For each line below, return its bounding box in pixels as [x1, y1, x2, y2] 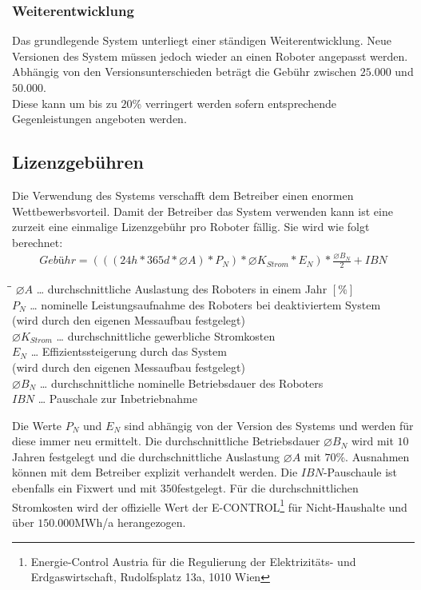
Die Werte [12, 417, 62, 433]
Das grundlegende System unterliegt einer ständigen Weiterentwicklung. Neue [12, 32, 392, 49]
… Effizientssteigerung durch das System [30, 343, 227, 360]
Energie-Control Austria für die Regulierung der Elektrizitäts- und [30, 552, 356, 569]
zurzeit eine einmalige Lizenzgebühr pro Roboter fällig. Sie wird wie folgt [12, 218, 370, 235]
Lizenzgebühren [12, 149, 145, 174]
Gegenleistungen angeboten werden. [12, 110, 187, 127]
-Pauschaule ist [323, 464, 398, 480]
